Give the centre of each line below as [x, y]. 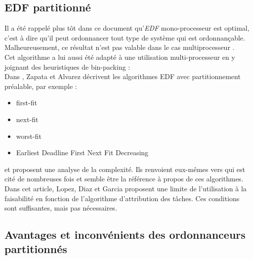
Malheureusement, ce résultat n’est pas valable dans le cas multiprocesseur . [120, 47]
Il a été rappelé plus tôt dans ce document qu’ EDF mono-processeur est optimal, [127, 28]
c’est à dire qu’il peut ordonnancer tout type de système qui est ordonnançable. [125, 37]
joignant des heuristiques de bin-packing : [67, 66]
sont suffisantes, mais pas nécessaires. [61, 208]
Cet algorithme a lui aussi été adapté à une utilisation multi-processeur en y [120, 57]
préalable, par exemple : [41, 86]
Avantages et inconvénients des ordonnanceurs [125, 235]
